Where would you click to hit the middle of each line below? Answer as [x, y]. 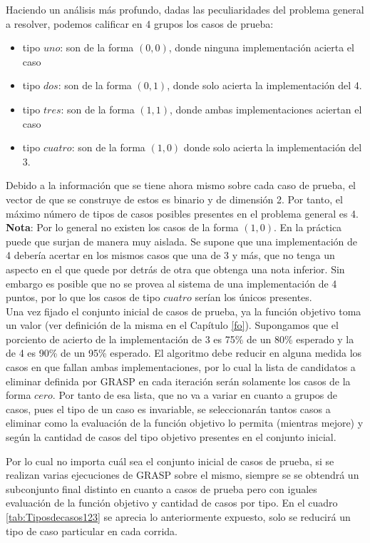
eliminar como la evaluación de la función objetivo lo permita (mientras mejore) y [185, 423]
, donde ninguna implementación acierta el [261, 47]
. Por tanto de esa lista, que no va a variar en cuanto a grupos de [195, 395]
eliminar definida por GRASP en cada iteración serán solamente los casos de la [178, 381]
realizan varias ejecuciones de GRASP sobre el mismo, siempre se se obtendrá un [183, 475]
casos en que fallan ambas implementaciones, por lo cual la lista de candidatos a [181, 367]
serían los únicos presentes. [253, 297]
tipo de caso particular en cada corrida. [92, 531]
